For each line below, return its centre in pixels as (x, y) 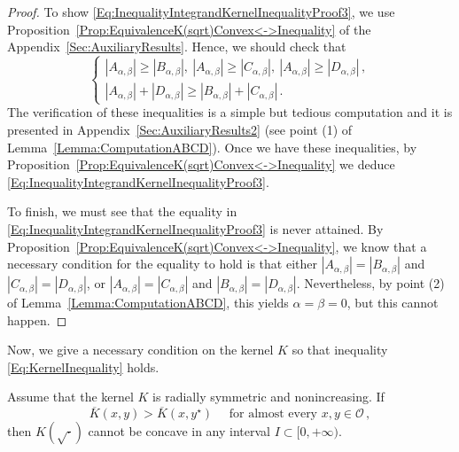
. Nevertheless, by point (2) (370, 283)
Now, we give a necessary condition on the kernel (140, 350)
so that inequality (340, 350)
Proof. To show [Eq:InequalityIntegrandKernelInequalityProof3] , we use (201, 12)
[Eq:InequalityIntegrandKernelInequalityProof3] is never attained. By (195, 228)
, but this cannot (393, 303)
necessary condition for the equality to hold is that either (162, 264)
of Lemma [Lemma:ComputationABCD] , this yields (148, 303)
